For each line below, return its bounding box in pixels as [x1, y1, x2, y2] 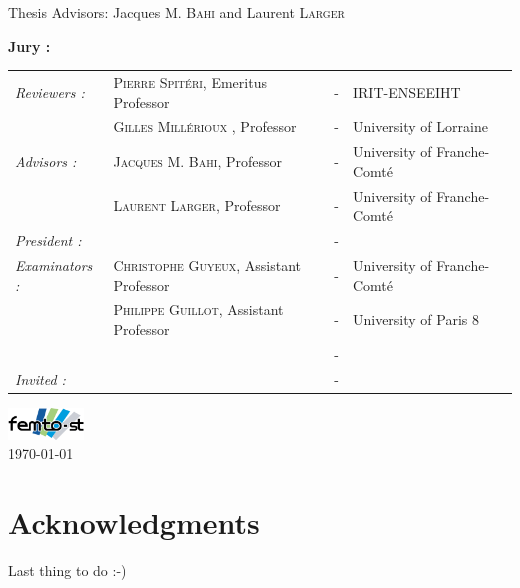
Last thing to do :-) [8, 559, 127, 580]
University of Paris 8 [352, 309, 480, 330]
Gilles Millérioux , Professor [113, 116, 297, 137]
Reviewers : [15, 81, 85, 102]
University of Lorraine [352, 116, 488, 137]
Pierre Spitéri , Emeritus [113, 71, 267, 92]
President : [15, 230, 82, 251]
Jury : [8, 35, 51, 56]
